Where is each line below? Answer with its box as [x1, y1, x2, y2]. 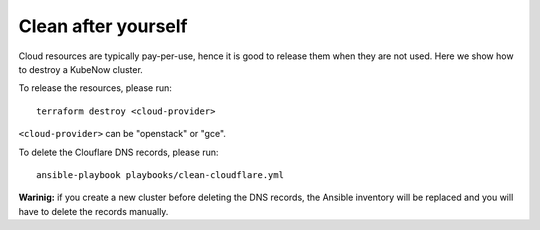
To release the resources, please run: [18, 82, 172, 94]
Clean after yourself [18, 15, 189, 37]
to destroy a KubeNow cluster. [18, 63, 144, 75]
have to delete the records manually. [18, 205, 169, 217]
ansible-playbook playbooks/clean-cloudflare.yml [36, 169, 285, 180]
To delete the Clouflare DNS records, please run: [18, 146, 219, 158]
